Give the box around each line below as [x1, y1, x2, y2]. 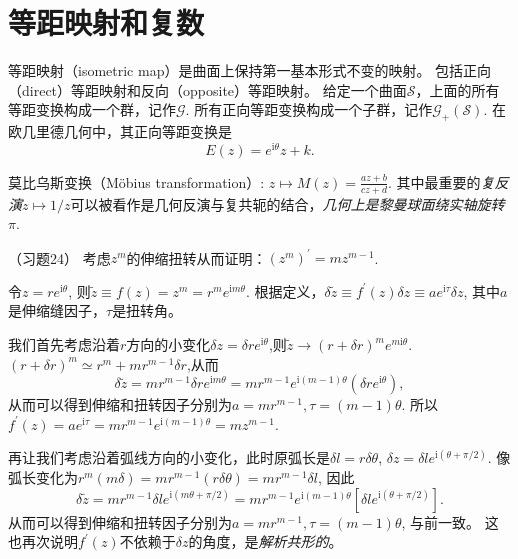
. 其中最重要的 [388, 171, 481, 192]
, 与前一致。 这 [401, 511, 499, 532]
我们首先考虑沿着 [8, 334, 120, 355]
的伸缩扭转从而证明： [126, 247, 267, 268]
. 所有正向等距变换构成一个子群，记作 [185, 99, 433, 120]
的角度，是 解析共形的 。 [188, 531, 343, 552]
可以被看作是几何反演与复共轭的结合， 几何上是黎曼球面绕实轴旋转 [70, 193, 505, 214]
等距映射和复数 [8, 2, 205, 43]
